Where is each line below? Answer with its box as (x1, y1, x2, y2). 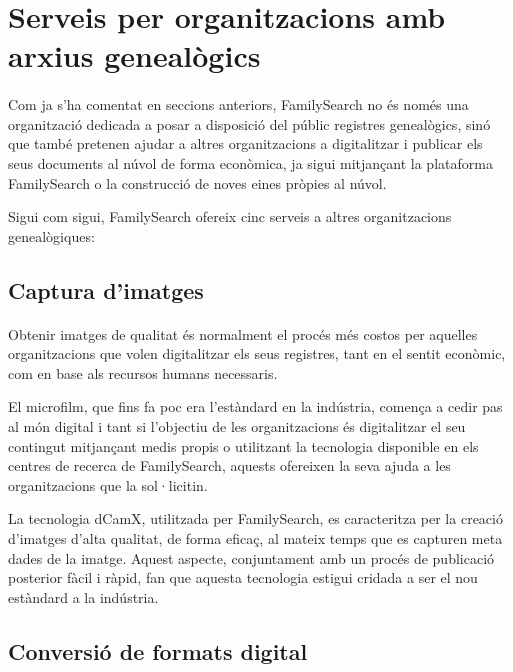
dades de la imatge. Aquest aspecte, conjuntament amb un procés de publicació (8, 547, 495, 568)
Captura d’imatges (8, 274, 204, 305)
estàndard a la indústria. (8, 586, 159, 607)
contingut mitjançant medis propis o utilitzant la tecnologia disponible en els (8, 435, 479, 456)
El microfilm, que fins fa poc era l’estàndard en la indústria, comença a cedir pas (8, 396, 503, 417)
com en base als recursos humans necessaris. (8, 362, 278, 383)
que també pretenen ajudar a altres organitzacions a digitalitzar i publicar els (8, 133, 483, 154)
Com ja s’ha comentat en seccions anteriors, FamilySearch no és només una (8, 94, 469, 115)
